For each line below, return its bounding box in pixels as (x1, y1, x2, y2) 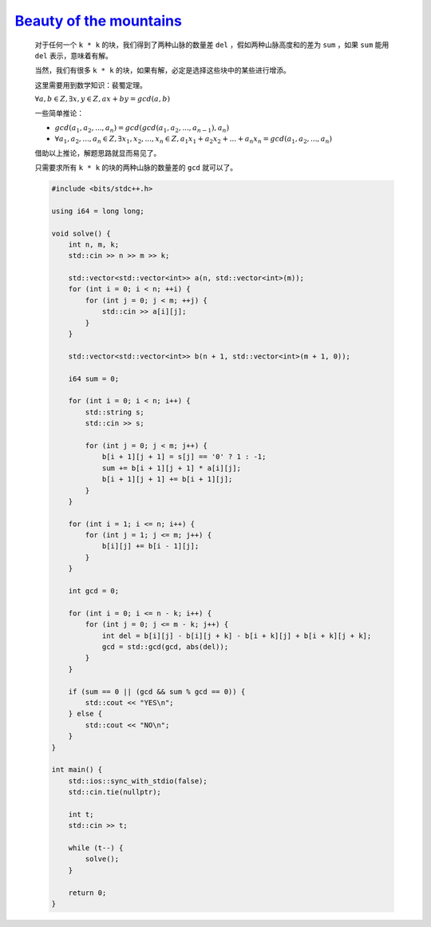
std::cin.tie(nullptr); (68, 787, 161, 797)
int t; (68, 810, 94, 818)
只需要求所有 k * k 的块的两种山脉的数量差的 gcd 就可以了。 (34, 162, 238, 172)
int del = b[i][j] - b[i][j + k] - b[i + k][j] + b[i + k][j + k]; (101, 631, 372, 640)
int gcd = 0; (68, 587, 120, 596)
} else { (68, 709, 103, 719)
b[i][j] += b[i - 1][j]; (101, 541, 200, 551)
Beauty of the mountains (14, 12, 183, 30)
